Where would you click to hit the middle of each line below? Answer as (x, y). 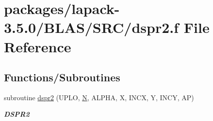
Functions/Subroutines (62, 77)
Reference (38, 46)
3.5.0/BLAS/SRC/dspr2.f (91, 27)
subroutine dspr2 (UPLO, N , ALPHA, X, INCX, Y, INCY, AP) (99, 97)
